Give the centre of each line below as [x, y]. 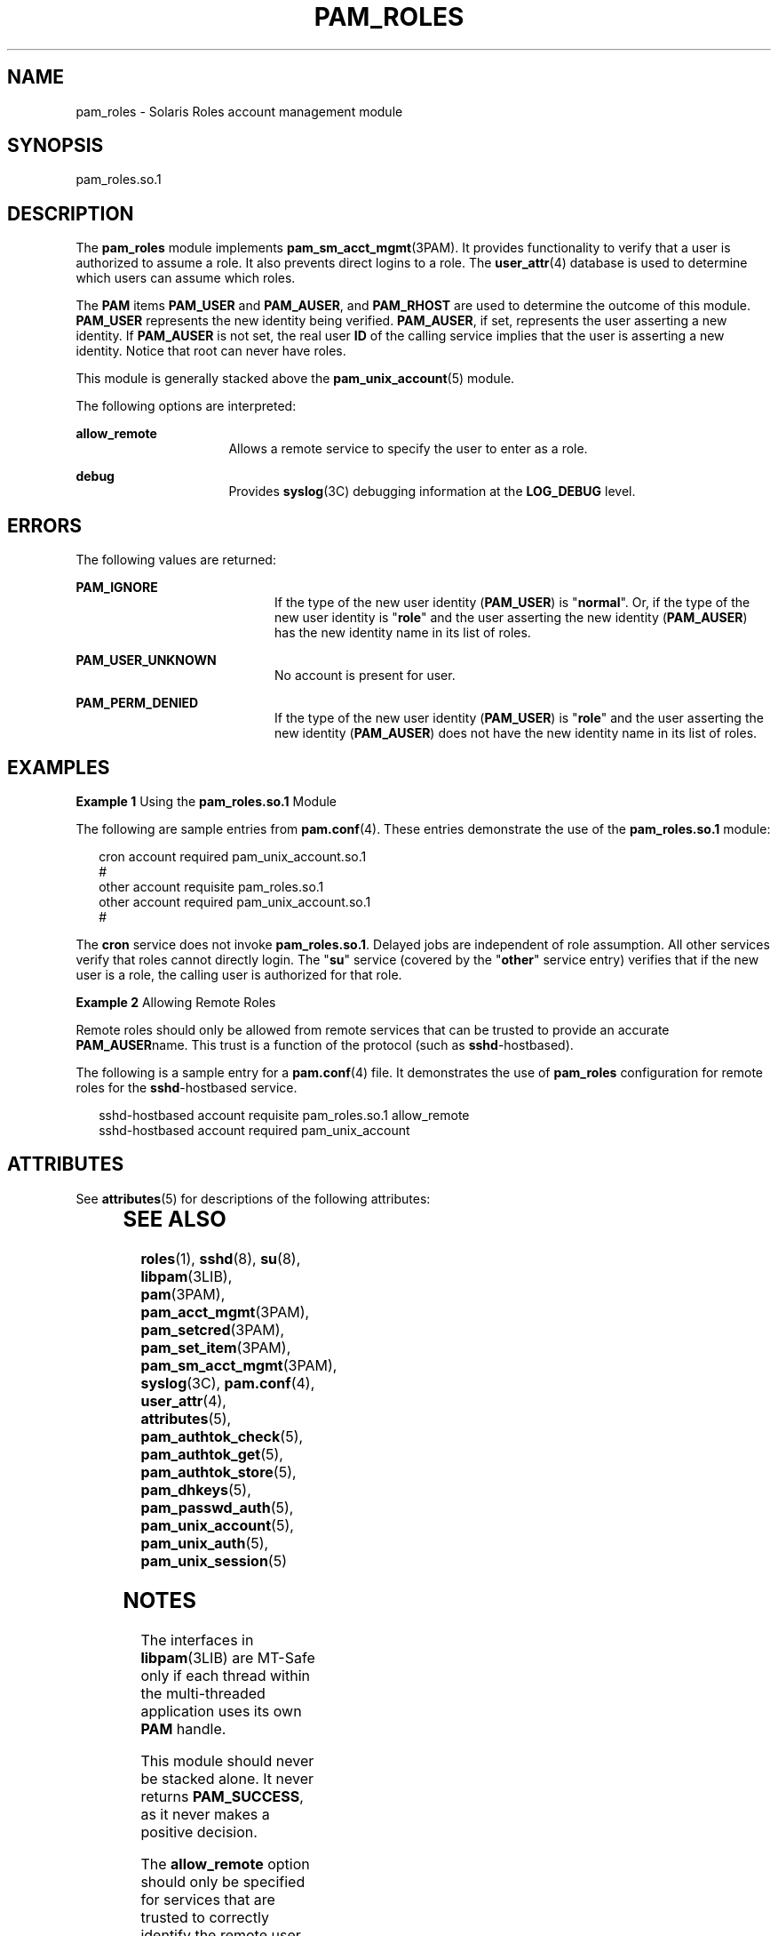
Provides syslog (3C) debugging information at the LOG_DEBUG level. [432, 492]
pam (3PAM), [183, 1294]
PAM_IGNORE [117, 588]
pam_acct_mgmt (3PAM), [225, 1312]
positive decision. [199, 1832]
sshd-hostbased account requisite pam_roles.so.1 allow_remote [284, 1115]
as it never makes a [205, 1814]
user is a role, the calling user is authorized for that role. [239, 974]
